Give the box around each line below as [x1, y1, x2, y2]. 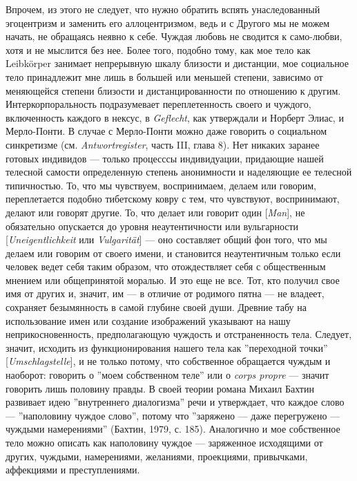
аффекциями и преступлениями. [6, 462, 140, 477]
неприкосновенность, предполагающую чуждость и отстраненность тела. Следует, [6, 327, 352, 341]
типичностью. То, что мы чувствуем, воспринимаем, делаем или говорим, [6, 178, 317, 192]
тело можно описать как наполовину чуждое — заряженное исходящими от [6, 435, 323, 449]
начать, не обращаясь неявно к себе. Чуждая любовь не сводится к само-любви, [6, 29, 342, 44]
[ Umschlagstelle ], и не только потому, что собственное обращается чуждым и [6, 354, 331, 368]
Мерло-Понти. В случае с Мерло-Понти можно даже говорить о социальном [6, 124, 327, 138]
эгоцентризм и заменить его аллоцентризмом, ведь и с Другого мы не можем [6, 15, 330, 30]
